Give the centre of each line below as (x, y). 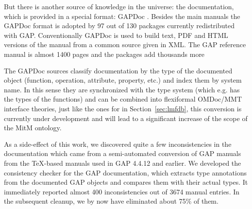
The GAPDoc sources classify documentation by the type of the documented (118, 70)
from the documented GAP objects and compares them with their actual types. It (126, 182)
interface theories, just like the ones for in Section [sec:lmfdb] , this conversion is (123, 108)
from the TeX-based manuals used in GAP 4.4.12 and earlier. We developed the (123, 163)
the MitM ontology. (33, 128)
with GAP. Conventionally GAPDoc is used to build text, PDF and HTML (116, 35)
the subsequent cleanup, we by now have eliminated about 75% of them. (111, 201)
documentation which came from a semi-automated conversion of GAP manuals (123, 153)
